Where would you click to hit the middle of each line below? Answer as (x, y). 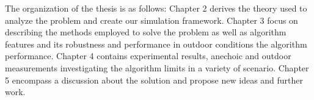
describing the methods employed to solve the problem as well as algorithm (146, 32)
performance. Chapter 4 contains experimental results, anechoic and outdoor (148, 56)
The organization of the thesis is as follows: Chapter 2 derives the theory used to (156, 8)
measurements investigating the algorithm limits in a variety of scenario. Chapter (157, 67)
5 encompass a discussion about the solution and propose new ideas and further (154, 80)
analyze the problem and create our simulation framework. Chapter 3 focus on (152, 20)
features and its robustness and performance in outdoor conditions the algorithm (156, 44)
